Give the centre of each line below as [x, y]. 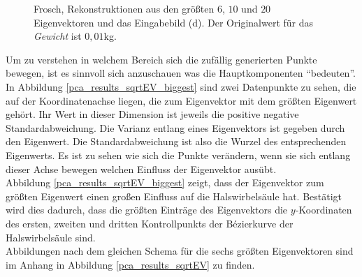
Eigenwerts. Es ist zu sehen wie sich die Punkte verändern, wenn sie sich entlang [178, 155]
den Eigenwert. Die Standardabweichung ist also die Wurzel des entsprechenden [176, 141]
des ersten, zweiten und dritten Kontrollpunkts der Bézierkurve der [150, 223]
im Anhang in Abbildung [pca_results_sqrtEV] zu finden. [130, 264]
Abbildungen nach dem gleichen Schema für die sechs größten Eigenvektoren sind [180, 251]
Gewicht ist [58, 36]
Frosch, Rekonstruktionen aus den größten [124, 8]
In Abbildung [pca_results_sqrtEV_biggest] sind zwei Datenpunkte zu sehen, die [181, 86]
